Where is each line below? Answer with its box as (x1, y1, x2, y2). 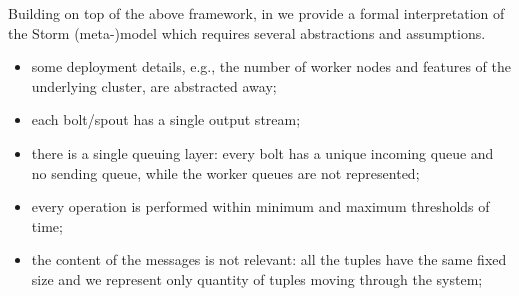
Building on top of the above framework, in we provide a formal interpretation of (8, 3, 505, 23)
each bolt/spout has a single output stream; (31, 109, 301, 130)
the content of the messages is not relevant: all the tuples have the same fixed (31, 249, 507, 270)
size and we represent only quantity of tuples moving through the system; (31, 268, 483, 289)
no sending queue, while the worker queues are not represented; (31, 162, 420, 183)
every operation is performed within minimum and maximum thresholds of (31, 196, 490, 217)
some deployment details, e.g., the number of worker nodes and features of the (31, 56, 511, 77)
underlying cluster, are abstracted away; (31, 75, 277, 96)
